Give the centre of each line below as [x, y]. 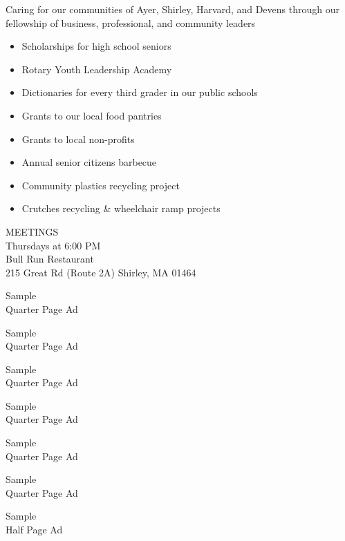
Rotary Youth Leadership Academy [97, 69]
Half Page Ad [34, 530]
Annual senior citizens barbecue [89, 162]
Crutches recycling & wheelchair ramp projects [121, 208]
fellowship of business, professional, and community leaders [131, 22]
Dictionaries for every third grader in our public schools [140, 92]
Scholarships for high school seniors [96, 46]
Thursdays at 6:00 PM [53, 245]
